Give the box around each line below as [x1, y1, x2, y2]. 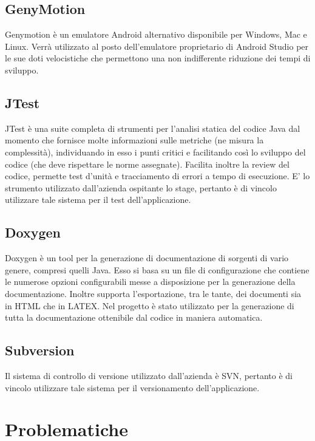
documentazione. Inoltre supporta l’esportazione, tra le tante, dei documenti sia [5, 287, 302, 299]
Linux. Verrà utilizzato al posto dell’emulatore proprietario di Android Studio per [5, 39, 309, 52]
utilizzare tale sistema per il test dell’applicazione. [5, 193, 191, 206]
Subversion [5, 341, 75, 360]
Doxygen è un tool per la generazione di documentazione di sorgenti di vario [5, 251, 289, 264]
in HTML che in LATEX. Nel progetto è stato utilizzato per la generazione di [5, 299, 294, 312]
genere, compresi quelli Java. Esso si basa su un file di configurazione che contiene [5, 263, 310, 276]
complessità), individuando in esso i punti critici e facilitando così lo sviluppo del [5, 145, 306, 158]
